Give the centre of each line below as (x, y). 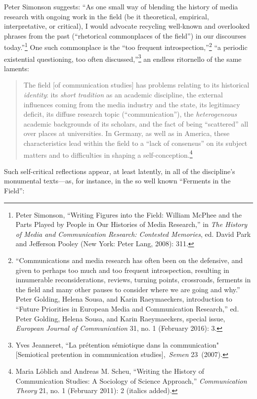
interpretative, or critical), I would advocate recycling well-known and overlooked (127, 26)
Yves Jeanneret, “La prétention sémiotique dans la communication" (117, 344)
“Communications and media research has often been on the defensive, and (129, 260)
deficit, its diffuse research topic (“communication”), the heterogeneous (130, 114)
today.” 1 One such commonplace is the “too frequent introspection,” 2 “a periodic (126, 46)
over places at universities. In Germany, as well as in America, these (127, 133)
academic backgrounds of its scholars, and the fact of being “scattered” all (136, 123)
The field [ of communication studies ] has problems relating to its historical (136, 85)
